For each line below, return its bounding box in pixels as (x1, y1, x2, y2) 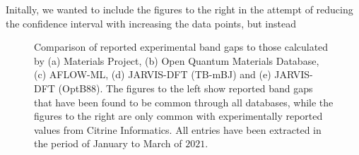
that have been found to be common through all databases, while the (34, 94, 334, 109)
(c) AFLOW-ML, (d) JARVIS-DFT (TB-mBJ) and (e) (34, 67, 271, 82)
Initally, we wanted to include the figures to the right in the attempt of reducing (6, 2, 353, 16)
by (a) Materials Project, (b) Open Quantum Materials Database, (34, 53, 319, 68)
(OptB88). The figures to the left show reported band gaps (58, 80, 313, 95)
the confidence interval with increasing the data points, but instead (6, 15, 296, 30)
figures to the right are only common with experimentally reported (34, 108, 323, 123)
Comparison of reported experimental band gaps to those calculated (34, 39, 329, 54)
